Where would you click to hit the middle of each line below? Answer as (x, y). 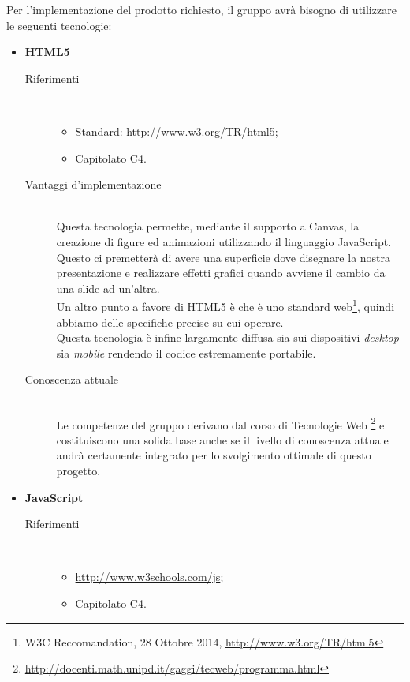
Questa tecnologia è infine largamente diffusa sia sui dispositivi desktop (227, 337)
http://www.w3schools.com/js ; (149, 577)
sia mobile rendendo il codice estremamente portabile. (186, 352)
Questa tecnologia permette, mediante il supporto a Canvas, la (208, 226)
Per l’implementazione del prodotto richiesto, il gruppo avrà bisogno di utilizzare (201, 9)
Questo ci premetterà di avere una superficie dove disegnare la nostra (224, 257)
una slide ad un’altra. (108, 288)
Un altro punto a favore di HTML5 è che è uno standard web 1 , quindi (225, 305)
